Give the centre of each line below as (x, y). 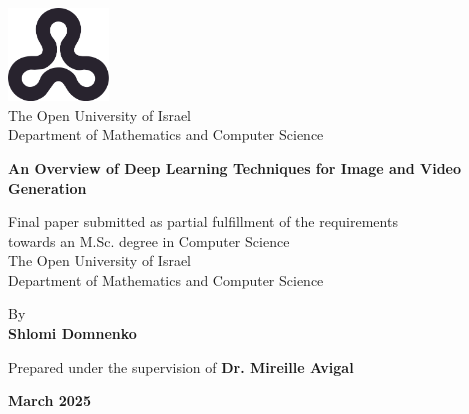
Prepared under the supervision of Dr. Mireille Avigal (181, 366)
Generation (47, 187)
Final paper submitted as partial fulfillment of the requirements (203, 221)
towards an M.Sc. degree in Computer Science (149, 240)
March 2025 (49, 400)
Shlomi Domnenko (72, 333)
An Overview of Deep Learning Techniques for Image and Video (235, 167)
